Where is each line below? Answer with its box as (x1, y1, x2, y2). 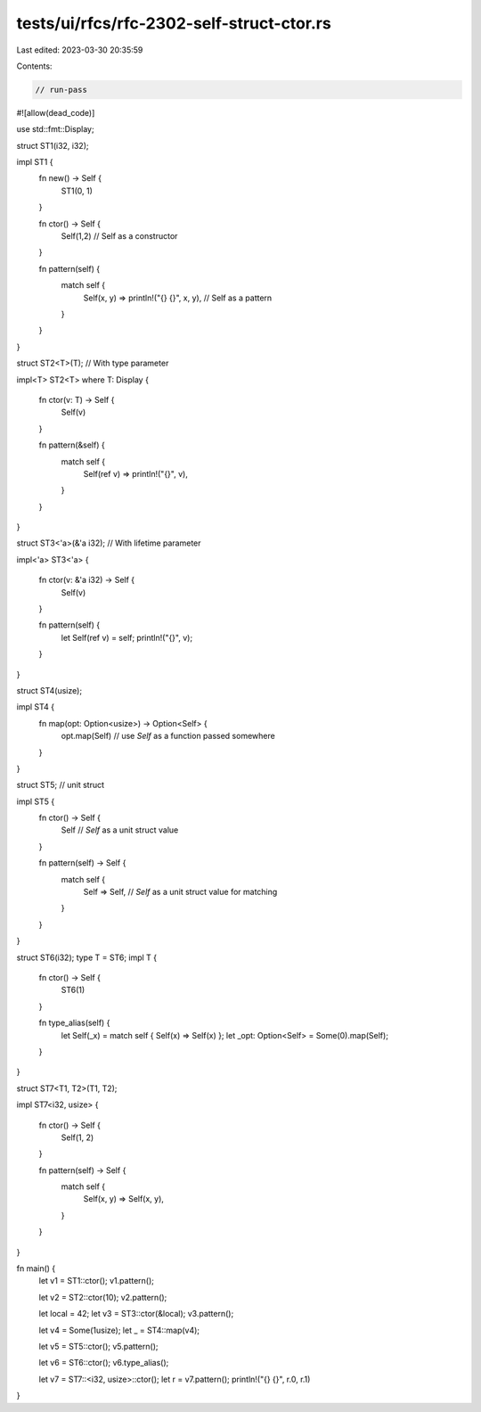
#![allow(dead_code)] (16, 107, 95, 118)
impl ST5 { (16, 796, 55, 807)
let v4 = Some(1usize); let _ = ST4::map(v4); (38, 1325, 200, 1335)
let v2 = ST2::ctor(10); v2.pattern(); (38, 1292, 167, 1302)
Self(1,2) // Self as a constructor (61, 231, 178, 242)
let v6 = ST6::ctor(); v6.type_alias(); (38, 1358, 169, 1368)
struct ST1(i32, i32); (16, 140, 89, 151)
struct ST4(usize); (16, 685, 83, 695)
